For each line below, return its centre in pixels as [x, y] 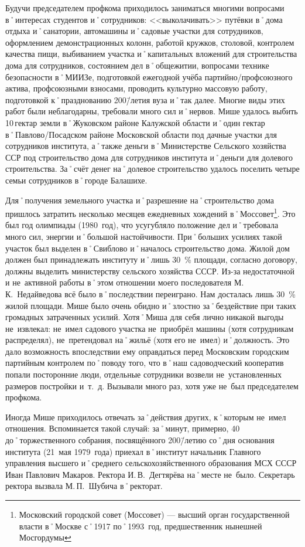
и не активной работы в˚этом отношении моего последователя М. [125, 282]
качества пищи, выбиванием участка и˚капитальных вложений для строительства [151, 54]
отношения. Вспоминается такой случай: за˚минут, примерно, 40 [123, 428]
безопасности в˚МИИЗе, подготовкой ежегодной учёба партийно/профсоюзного [149, 77]
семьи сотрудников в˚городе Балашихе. [76, 180]
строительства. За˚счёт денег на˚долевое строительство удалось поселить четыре [152, 169]
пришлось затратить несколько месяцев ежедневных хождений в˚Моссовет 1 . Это [150, 213]
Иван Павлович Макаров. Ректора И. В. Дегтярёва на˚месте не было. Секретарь [150, 474]
